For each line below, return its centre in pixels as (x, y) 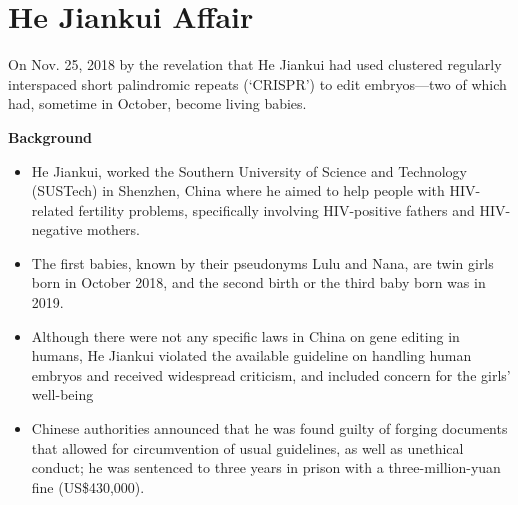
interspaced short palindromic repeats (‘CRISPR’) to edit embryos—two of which (257, 83)
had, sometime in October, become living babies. (157, 103)
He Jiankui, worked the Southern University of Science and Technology (249, 170)
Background (50, 136)
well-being (62, 394)
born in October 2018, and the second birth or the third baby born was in (258, 282)
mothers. (114, 229)
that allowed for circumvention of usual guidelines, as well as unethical (247, 447)
